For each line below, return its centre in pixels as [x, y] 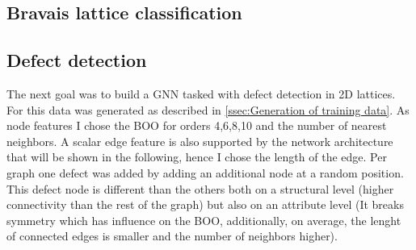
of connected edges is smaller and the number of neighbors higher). [172, 236]
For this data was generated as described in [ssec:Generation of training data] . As [208, 109]
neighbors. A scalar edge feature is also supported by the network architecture [200, 141]
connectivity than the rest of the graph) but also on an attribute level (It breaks [205, 204]
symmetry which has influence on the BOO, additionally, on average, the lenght [204, 220]
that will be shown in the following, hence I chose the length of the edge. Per [197, 157]
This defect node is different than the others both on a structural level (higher [200, 188]
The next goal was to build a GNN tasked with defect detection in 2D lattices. [201, 93]
